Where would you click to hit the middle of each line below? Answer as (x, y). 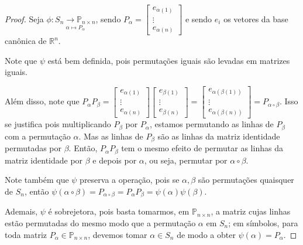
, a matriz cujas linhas (251, 211)
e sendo (199, 18)
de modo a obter (206, 234)
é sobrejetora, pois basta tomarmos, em (119, 211)
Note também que (37, 180)
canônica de (26, 41)
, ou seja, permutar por (186, 160)
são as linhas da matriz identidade (219, 136)
